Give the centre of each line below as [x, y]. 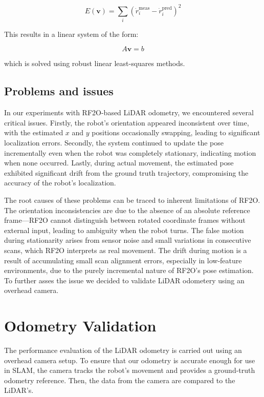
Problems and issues [59, 91]
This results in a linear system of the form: [71, 34]
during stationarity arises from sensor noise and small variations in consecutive [128, 240]
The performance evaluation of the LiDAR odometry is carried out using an [123, 350]
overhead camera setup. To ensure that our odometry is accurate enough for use [130, 360]
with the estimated [34, 132]
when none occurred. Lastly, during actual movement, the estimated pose [119, 163]
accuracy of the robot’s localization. [60, 183]
